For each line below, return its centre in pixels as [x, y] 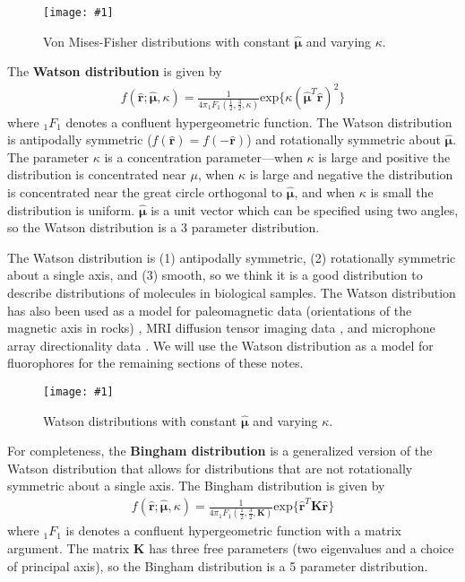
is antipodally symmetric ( [80, 139]
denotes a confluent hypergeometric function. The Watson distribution [259, 122]
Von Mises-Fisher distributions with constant [167, 41]
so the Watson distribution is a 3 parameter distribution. [164, 227]
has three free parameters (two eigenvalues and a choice [301, 547]
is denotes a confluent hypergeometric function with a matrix [233, 530]
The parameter [48, 156]
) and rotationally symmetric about [344, 139]
